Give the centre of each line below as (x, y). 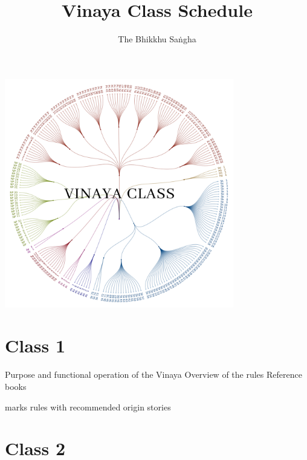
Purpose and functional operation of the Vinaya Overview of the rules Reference (153, 374)
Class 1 (35, 345)
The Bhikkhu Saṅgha (157, 39)
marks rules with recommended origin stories (88, 407)
